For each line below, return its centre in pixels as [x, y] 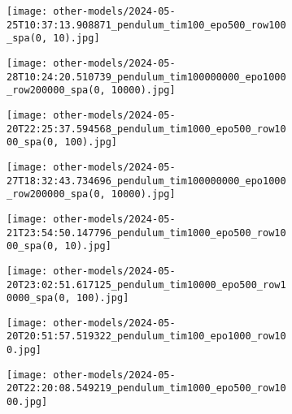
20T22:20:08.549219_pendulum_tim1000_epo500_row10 [146, 388]
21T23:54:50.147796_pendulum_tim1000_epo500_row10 [146, 233]
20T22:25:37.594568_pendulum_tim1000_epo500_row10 [146, 129]
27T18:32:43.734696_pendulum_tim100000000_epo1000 [146, 181]
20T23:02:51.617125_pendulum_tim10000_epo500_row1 [146, 285]
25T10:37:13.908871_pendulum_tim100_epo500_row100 [146, 25]
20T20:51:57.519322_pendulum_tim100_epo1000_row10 [146, 336]
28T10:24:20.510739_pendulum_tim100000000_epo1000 [146, 77]
